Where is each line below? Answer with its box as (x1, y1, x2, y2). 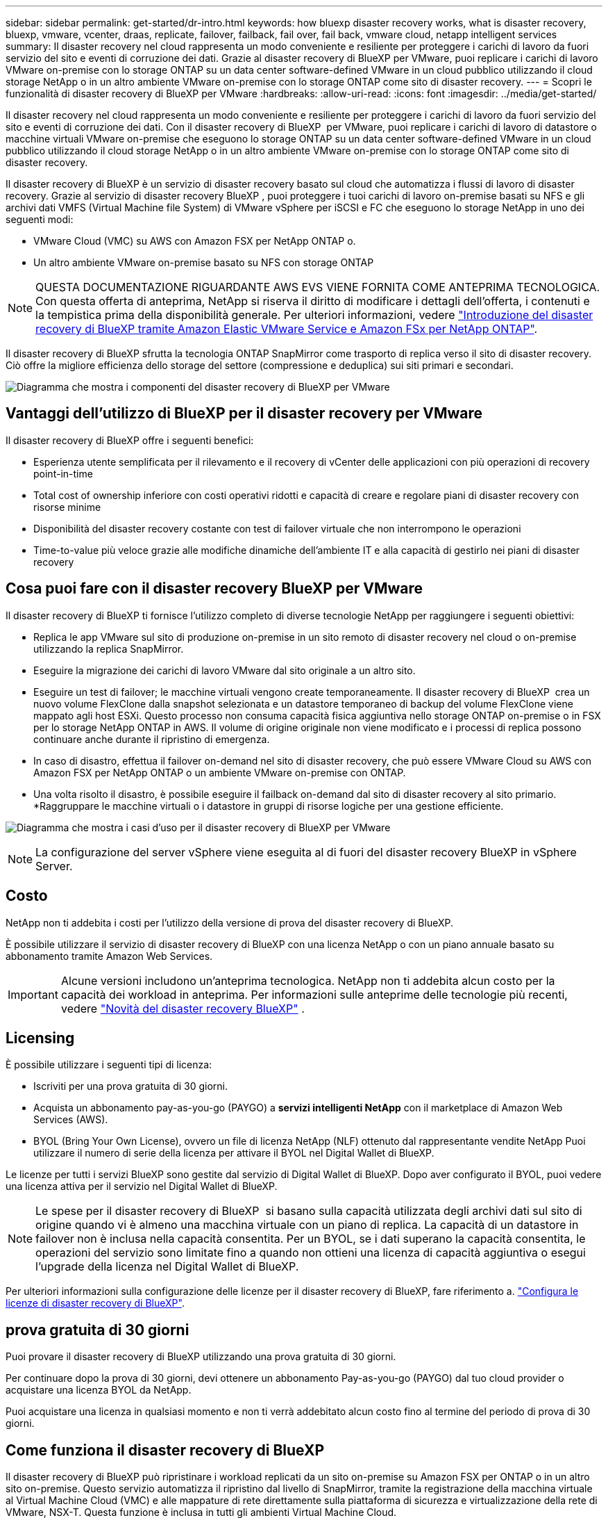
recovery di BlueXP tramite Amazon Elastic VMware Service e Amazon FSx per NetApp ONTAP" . (35, 322, 538, 336)
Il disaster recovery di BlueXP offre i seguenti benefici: (6, 434, 254, 446)
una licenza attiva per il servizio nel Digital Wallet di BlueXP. (6, 1180, 278, 1193)
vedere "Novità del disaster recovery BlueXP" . (60, 1001, 305, 1015)
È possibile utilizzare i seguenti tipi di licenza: (6, 1059, 212, 1071)
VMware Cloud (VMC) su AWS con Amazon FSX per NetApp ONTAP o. (33, 235, 356, 247)
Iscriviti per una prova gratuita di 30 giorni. (33, 1080, 228, 1093)
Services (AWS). (33, 1113, 108, 1126)
